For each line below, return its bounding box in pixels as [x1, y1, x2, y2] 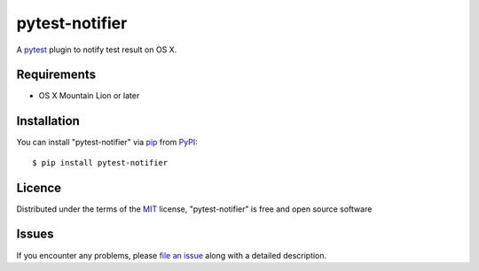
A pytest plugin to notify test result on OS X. [16, 44, 177, 55]
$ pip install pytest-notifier [32, 158, 169, 167]
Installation [16, 113, 80, 128]
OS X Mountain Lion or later [38, 90, 140, 101]
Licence [16, 180, 62, 195]
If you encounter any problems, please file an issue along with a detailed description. [16, 250, 327, 260]
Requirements [16, 67, 97, 82]
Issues [16, 227, 54, 242]
